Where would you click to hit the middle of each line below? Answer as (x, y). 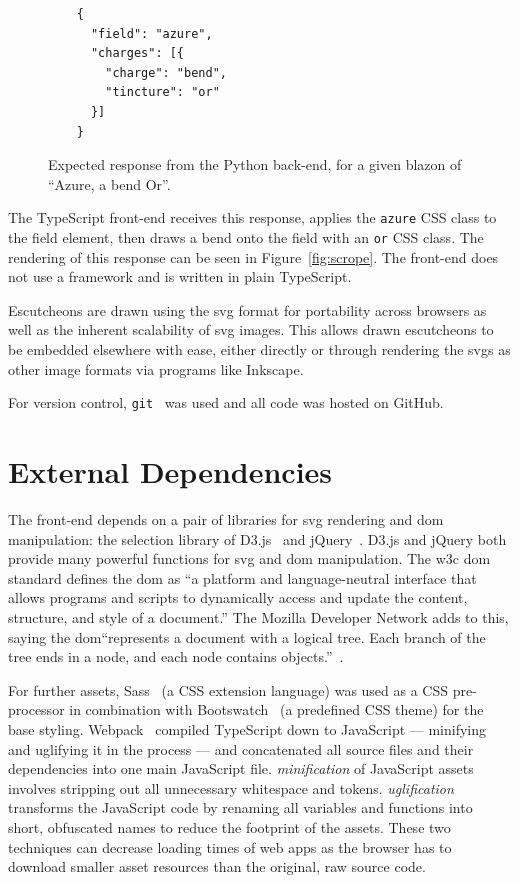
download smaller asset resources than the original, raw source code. (217, 866)
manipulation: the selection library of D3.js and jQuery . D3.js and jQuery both (257, 538)
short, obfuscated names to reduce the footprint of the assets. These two (229, 826)
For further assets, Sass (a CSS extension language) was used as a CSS (228, 689)
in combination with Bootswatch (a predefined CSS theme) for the (276, 709)
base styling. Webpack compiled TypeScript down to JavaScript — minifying (247, 728)
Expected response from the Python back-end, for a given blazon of (255, 164)
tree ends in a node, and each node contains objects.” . (176, 656)
